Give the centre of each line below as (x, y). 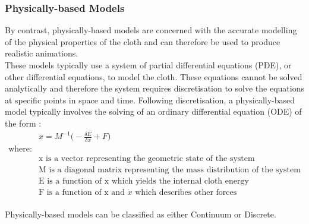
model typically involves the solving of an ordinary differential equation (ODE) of (153, 111)
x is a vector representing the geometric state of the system (147, 158)
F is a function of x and (82, 193)
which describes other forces (186, 193)
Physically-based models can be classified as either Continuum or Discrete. (141, 214)
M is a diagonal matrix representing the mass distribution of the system (170, 170)
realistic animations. (42, 53)
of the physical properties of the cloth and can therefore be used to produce (143, 41)
